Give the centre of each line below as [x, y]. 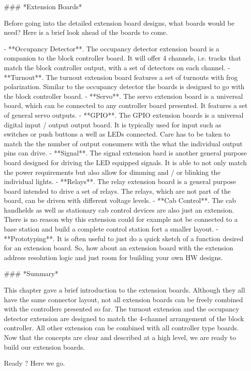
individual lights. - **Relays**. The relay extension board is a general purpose [120, 181]
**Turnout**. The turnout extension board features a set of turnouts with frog [121, 77]
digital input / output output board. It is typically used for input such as [113, 124]
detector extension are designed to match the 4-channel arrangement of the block [124, 318]
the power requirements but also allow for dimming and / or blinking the [112, 172]
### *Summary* [31, 273]
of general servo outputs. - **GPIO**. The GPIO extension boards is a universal [124, 115]
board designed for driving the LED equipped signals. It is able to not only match [125, 162]
